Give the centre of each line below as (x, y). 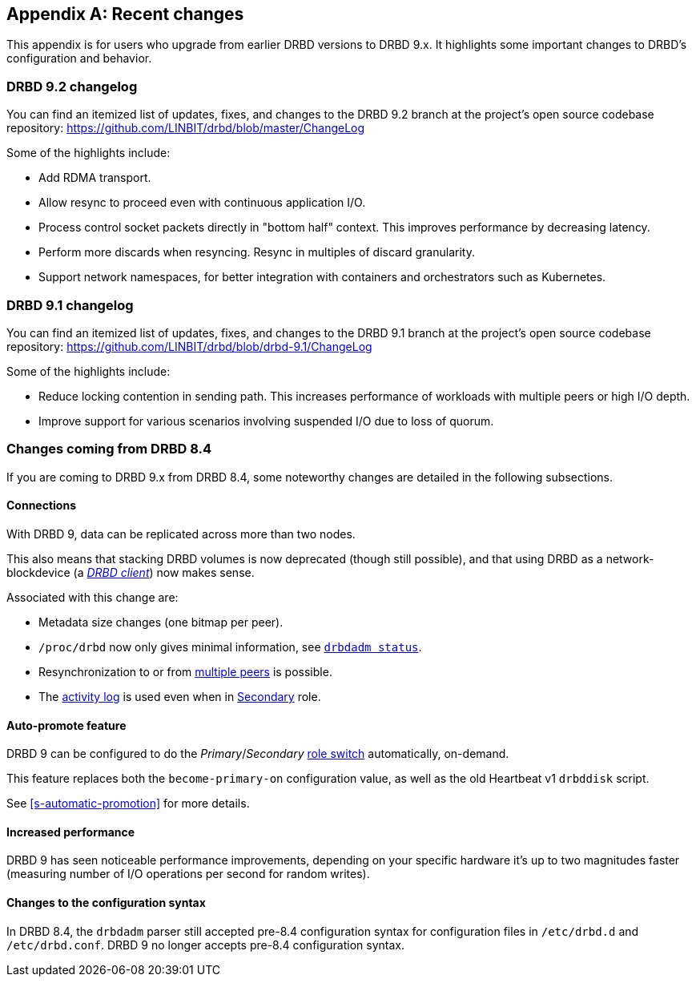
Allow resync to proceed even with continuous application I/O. (202, 203)
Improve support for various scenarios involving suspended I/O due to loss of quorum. (266, 421)
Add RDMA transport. (95, 178)
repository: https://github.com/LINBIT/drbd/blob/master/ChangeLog (186, 128)
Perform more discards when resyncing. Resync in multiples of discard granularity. (257, 252)
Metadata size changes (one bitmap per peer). (161, 622)
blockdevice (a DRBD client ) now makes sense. (131, 572)
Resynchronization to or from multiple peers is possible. (185, 671)
